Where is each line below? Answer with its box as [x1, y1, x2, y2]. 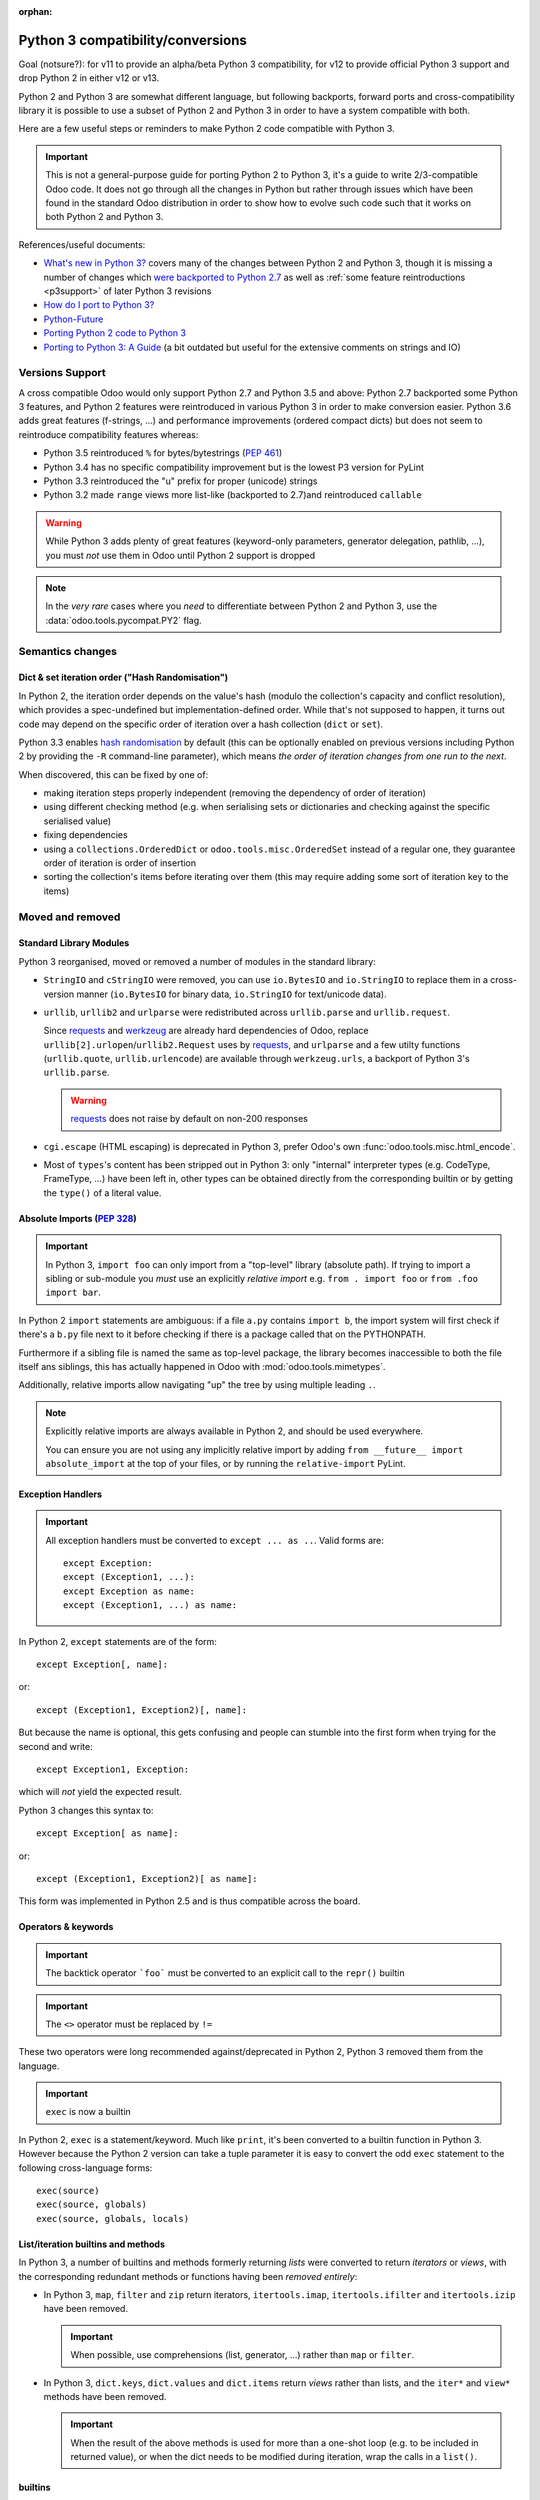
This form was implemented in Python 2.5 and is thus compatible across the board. [18, 1895, 361, 1907]
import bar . [45, 1286, 102, 1299]
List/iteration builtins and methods [18, 2238, 165, 2250]
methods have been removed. [43, 2390, 167, 2402]
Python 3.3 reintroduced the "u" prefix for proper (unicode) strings [43, 475, 318, 487]
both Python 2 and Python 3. [45, 211, 164, 223]
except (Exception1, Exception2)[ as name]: [36, 1873, 259, 1884]
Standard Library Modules [18, 937, 130, 949]
